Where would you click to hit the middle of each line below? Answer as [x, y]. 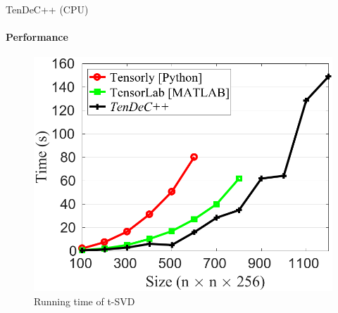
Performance [37, 37]
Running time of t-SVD [84, 301]
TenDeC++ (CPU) [47, 9]
